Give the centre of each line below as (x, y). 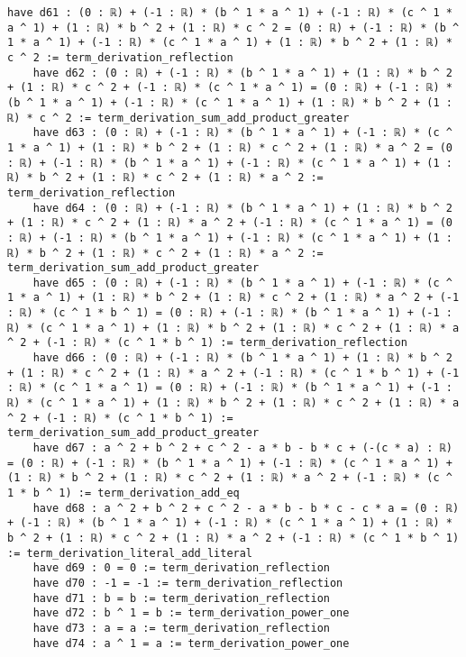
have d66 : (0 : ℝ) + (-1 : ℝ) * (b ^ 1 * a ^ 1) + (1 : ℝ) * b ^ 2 (242, 358)
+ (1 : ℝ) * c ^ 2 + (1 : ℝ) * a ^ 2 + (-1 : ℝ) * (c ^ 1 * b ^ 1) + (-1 (233, 373)
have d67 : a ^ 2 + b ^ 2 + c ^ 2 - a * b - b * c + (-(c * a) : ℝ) (242, 448)
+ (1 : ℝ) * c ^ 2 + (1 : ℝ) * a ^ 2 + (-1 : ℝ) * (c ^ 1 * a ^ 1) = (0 (230, 223)
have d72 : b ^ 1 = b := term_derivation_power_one (191, 613)
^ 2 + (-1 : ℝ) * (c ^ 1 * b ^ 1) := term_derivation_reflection (207, 343)
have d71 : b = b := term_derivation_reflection (181, 598)
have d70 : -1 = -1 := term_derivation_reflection (188, 583)
